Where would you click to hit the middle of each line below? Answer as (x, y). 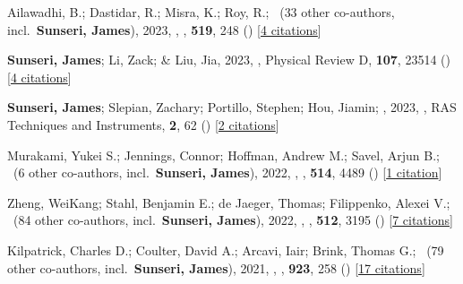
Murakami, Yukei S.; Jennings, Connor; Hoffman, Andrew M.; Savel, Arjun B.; (223, 155)
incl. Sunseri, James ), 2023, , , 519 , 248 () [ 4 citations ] (164, 29)
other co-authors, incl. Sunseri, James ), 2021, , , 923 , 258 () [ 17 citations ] (216, 267)
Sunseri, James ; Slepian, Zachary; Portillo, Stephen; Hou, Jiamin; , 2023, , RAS (232, 107)
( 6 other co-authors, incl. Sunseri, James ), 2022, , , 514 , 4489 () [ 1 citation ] (227, 172)
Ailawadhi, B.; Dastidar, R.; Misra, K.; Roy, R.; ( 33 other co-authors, (201, 12)
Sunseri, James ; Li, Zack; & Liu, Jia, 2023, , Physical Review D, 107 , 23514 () (229, 60)
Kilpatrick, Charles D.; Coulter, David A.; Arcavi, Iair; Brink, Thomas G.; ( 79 (226, 250)
